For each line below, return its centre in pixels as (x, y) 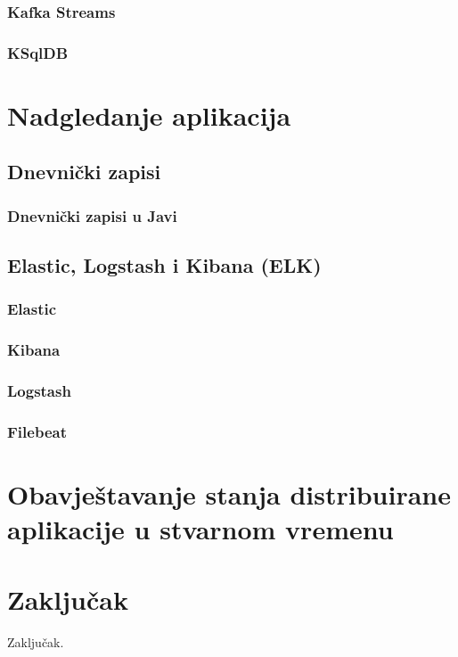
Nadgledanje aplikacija (149, 115)
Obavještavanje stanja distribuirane (229, 494)
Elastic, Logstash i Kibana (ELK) (164, 265)
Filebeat (37, 431)
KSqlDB (38, 52)
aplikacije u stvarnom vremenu (200, 529)
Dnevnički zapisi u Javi (92, 215)
